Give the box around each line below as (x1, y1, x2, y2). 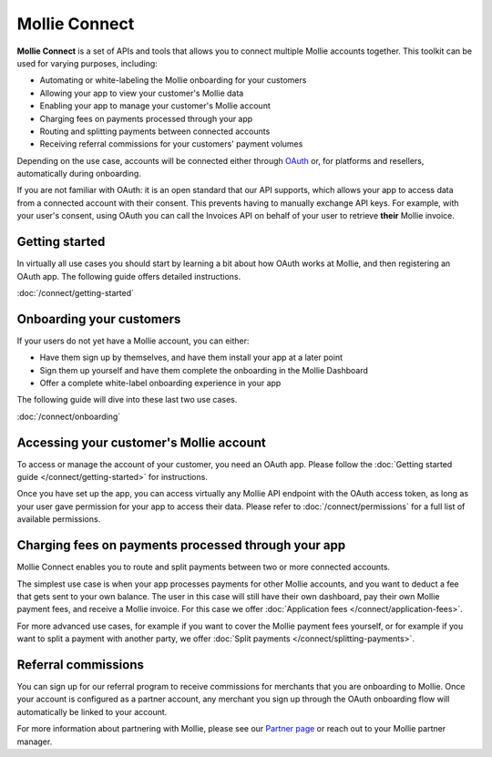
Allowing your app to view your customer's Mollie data (39, 87, 244, 98)
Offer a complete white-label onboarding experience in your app (39, 378, 282, 388)
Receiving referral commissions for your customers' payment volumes (39, 138, 303, 149)
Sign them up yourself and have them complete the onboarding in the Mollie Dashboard (39, 364, 369, 375)
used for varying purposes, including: (16, 57, 159, 68)
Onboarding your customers (16, 311, 181, 327)
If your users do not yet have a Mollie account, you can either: (16, 335, 250, 346)
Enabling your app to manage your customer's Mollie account (39, 100, 271, 111)
